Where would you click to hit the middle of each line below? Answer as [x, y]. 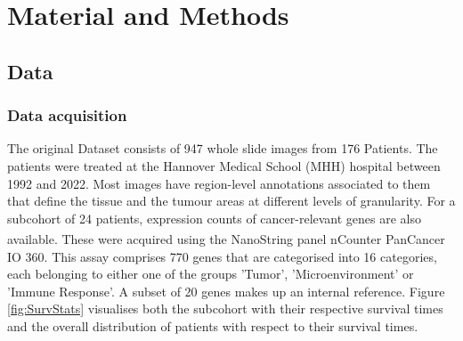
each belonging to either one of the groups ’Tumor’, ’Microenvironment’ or [211, 274]
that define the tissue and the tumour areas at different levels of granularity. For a [231, 201]
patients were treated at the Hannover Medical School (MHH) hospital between [224, 165]
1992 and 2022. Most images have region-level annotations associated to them [219, 183]
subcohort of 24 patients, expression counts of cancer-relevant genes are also [215, 218]
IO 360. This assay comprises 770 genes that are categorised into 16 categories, [222, 256]
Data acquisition [67, 115]
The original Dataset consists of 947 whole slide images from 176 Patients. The [223, 148]
